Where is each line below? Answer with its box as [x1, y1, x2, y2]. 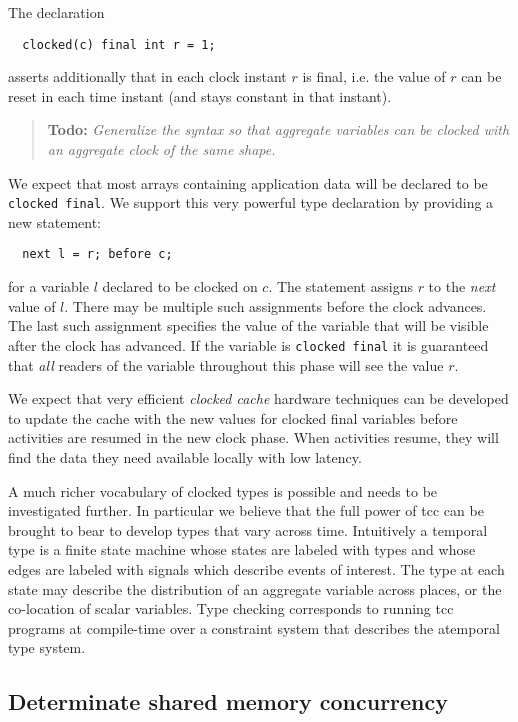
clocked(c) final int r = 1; [22, 37, 216, 52]
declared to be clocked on [102, 276, 258, 297]
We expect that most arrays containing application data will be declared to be [8, 172, 488, 193]
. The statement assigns [268, 276, 413, 297]
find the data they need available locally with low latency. [8, 446, 362, 467]
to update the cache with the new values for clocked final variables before [8, 407, 458, 428]
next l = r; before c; [22, 247, 173, 262]
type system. [8, 637, 86, 658]
